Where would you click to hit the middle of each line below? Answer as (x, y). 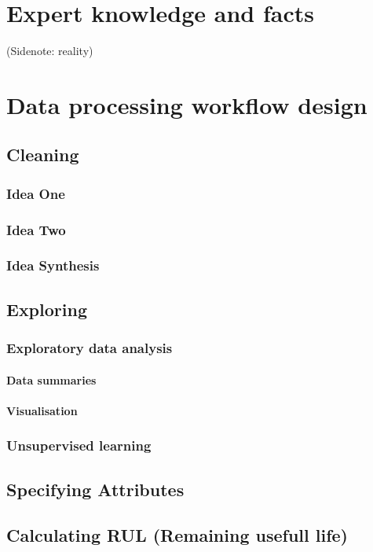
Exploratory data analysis (90, 348)
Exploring (47, 309)
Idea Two (36, 229)
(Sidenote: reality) (50, 51)
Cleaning (43, 155)
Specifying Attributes (95, 489)
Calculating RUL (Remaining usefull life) (177, 535)
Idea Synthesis (53, 265)
